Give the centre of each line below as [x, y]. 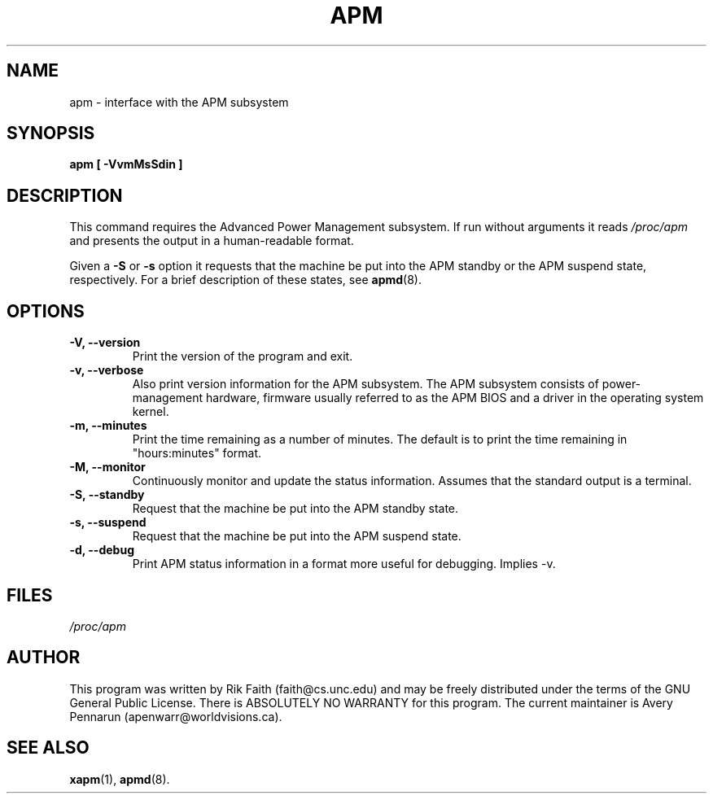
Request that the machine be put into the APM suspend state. [297, 536]
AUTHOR [44, 658]
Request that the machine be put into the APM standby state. [295, 509]
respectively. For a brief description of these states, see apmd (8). [245, 280]
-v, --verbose [107, 370]
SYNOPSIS [51, 133]
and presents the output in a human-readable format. [212, 241]
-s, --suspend [108, 522]
